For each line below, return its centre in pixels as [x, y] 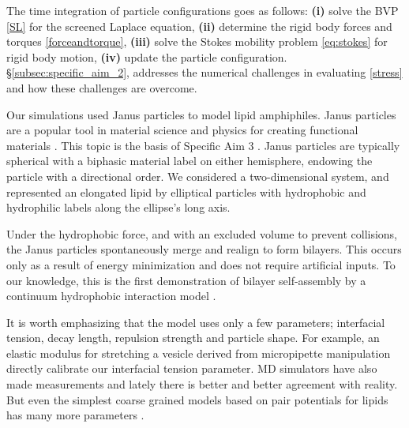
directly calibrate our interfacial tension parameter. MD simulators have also [192, 368]
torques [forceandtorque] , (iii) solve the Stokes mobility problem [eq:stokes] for [197, 41]
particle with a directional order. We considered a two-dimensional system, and [198, 176]
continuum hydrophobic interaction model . [111, 296]
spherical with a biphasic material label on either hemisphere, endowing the [189, 161]
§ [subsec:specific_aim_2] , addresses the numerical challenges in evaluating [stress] [204, 72]
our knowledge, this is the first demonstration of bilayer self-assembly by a [186, 280]
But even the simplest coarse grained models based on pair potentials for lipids [197, 399]
